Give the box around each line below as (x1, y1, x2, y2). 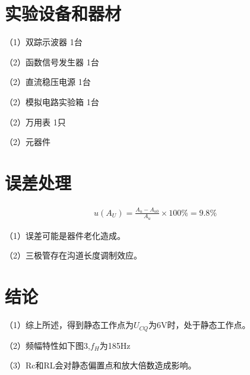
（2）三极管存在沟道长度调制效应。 (5, 249, 142, 261)
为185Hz (99, 339, 131, 351)
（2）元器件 (5, 135, 50, 148)
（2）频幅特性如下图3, (5, 339, 90, 351)
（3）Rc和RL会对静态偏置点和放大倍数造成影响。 (5, 359, 197, 371)
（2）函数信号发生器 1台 (5, 55, 99, 68)
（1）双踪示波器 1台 (5, 36, 83, 48)
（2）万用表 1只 (5, 115, 66, 128)
